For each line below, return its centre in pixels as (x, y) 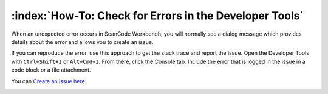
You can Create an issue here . (49, 81)
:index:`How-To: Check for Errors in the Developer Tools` (157, 16)
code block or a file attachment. (51, 70)
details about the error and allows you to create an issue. (82, 42)
